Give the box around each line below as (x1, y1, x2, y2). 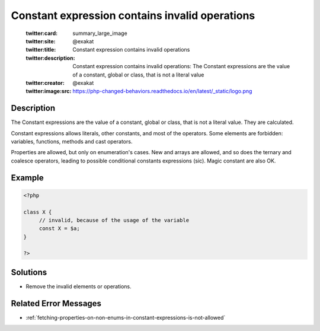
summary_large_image (72, 30, 127, 37)
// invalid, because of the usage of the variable (39, 217, 190, 224)
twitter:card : (25, 30, 58, 37)
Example (11, 173, 44, 183)
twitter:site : (25, 37, 56, 44)
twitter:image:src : (25, 88, 72, 95)
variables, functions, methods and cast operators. (11, 138, 133, 145)
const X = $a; (39, 225, 80, 232)
